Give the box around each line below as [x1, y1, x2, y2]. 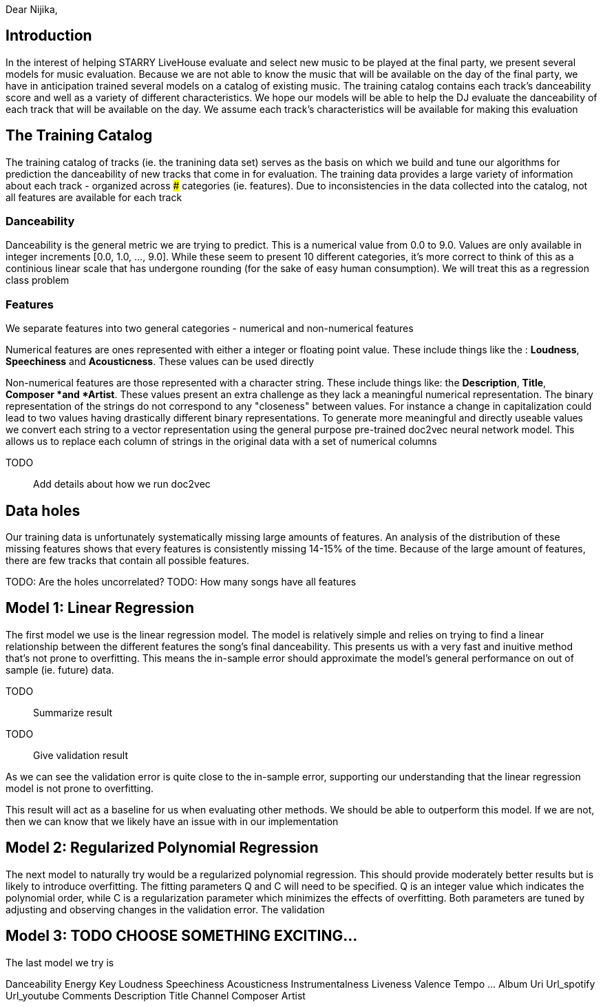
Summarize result [33, 706, 113, 718]
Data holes [6, 501, 81, 519]
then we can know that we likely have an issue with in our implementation [6, 815, 339, 827]
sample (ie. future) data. [6, 663, 114, 676]
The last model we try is [6, 956, 114, 968]
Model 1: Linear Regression [6, 599, 194, 617]
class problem [6, 274, 70, 287]
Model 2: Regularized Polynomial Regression [6, 839, 319, 857]
